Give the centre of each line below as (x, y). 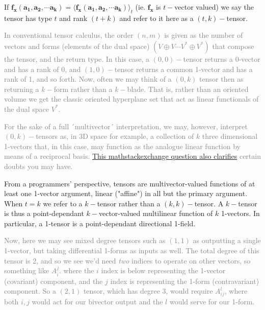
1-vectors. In (240, 213)
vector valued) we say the (214, 7)
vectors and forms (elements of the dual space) (77, 46)
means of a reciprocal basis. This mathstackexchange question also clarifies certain (132, 156)
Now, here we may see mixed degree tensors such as (85, 240)
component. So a (30, 291)
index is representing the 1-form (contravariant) (185, 281)
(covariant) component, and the (54, 281)
